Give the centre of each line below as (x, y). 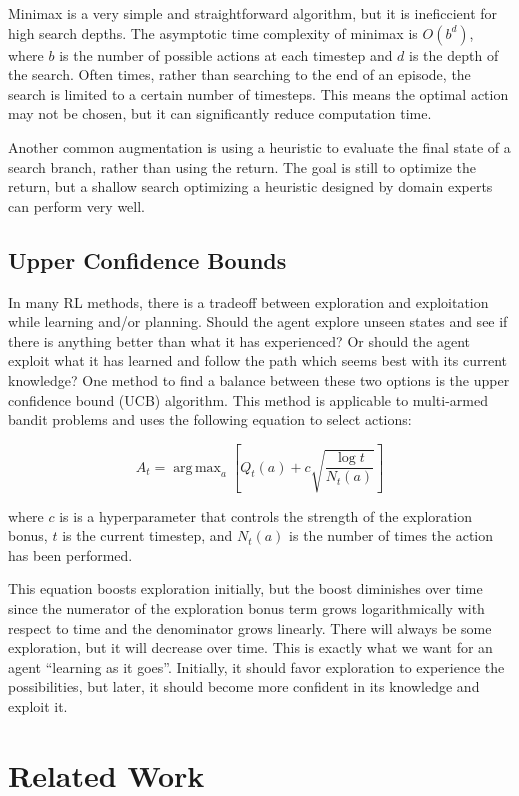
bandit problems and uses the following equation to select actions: (210, 419)
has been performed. (70, 554)
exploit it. (38, 705)
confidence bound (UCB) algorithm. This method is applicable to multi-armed (248, 399)
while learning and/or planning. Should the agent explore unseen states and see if (258, 321)
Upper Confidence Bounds (147, 259)
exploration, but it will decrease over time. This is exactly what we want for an (250, 647)
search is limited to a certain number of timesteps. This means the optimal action (258, 93)
